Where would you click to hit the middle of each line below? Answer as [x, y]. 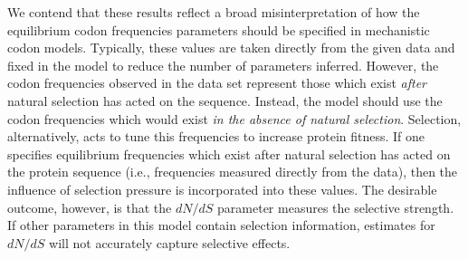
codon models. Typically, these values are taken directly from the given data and [231, 48]
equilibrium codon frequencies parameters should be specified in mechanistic [219, 29]
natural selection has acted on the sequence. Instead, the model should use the [225, 100]
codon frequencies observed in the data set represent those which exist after [217, 83]
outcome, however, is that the [90, 207]
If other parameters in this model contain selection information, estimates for [221, 225]
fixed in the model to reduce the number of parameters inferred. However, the [223, 65]
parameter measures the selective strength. [336, 207]
